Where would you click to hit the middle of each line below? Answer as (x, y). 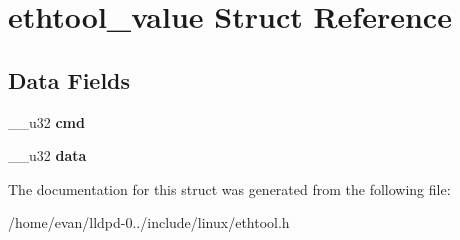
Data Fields (69, 79)
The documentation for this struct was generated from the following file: (229, 188)
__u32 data (47, 155)
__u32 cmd (46, 121)
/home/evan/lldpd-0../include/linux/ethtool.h (149, 222)
